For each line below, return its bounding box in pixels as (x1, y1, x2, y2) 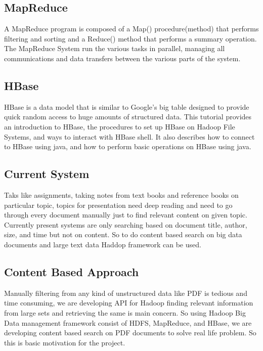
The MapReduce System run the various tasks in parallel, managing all (4, 43, 225, 54)
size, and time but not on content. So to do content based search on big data (4, 229, 242, 240)
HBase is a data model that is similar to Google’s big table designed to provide (4, 101, 249, 112)
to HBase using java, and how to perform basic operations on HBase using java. (4, 141, 251, 152)
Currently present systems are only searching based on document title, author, (4, 219, 247, 230)
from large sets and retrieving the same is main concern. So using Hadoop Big (4, 307, 246, 318)
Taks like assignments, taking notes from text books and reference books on (4, 189, 239, 200)
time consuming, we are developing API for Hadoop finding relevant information (4, 297, 253, 308)
